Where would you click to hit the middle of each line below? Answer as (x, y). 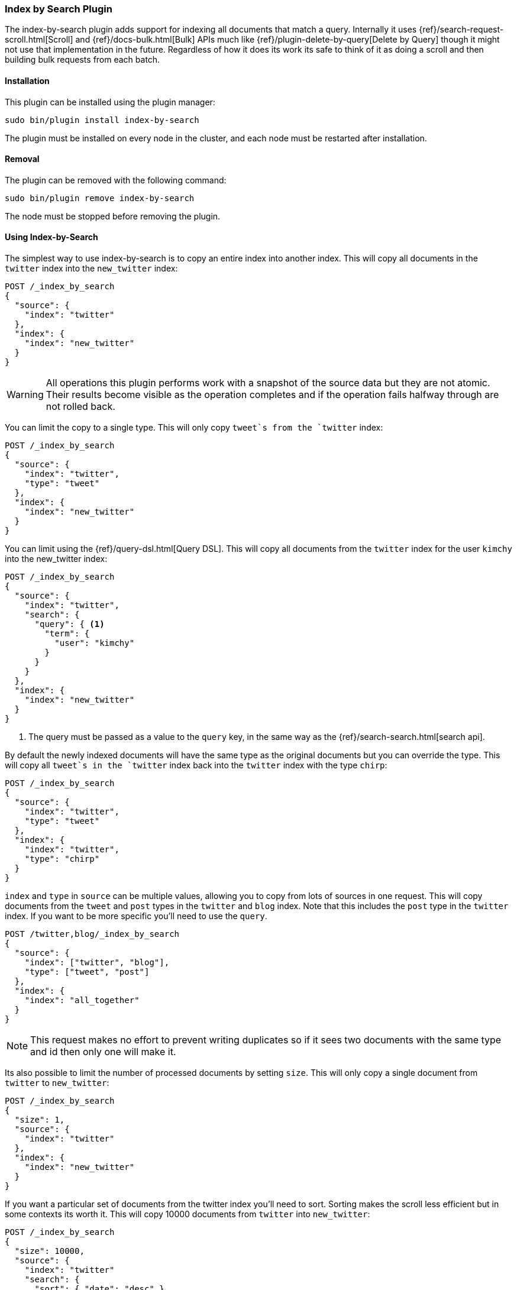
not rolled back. (80, 407)
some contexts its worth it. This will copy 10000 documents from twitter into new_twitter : (188, 1214)
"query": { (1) (70, 624)
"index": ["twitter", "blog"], (97, 963)
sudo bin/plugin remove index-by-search (100, 198)
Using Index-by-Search (51, 237)
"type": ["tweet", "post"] (87, 972)
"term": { (67, 634)
